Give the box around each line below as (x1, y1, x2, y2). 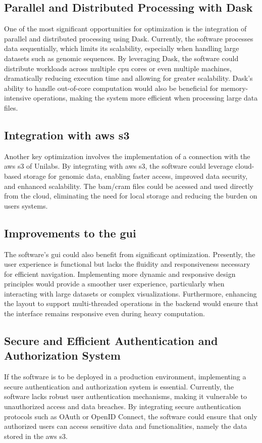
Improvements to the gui (4, 225, 136, 240)
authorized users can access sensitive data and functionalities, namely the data (4, 421, 247, 431)
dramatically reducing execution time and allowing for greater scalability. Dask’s (4, 73, 253, 83)
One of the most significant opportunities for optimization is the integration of (4, 23, 247, 34)
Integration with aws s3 (4, 127, 130, 142)
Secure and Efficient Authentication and (4, 333, 218, 349)
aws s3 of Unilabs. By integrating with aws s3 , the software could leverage (4, 161, 233, 171)
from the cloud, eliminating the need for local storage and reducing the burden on (4, 190, 257, 201)
